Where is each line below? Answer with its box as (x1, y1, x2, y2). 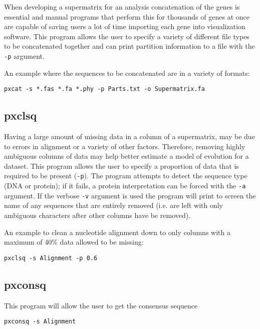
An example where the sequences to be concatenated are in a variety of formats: (4, 67, 250, 78)
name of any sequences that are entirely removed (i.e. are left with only (4, 200, 223, 210)
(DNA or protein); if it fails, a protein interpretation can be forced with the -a (4, 180, 246, 191)
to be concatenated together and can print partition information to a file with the (4, 41, 255, 51)
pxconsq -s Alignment (4, 318, 76, 325)
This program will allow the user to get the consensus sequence (4, 300, 198, 310)
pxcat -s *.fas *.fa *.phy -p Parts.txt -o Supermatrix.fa (4, 85, 205, 93)
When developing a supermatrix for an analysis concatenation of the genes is (4, 2, 240, 12)
